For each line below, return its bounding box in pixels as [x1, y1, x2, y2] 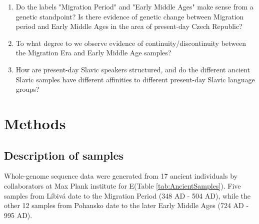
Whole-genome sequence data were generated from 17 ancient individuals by [4, 171, 237, 181]
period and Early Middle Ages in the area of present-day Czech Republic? [15, 21, 242, 31]
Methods [4, 113, 66, 133]
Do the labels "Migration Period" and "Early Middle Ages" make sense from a [15, 1, 253, 11]
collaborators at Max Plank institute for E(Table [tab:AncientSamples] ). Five [4, 180, 241, 191]
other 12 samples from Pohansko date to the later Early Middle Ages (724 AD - [4, 200, 249, 211]
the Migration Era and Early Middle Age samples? [15, 47, 171, 58]
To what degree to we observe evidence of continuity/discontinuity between [15, 37, 246, 48]
